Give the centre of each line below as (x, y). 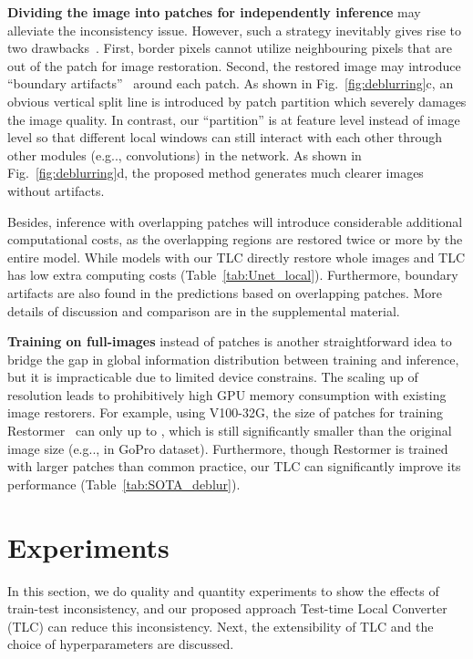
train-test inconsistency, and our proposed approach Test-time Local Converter (227, 608)
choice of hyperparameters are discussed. (121, 644)
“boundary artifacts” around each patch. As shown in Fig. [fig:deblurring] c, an (231, 83)
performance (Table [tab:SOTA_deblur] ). (124, 484)
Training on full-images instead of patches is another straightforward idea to (230, 341)
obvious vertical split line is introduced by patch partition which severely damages (237, 101)
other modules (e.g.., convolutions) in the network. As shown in (185, 154)
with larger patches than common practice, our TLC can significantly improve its (234, 466)
